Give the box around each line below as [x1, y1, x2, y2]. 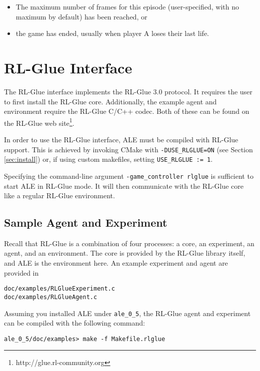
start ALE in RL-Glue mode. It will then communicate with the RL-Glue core [4, 180, 244, 191]
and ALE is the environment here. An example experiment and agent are [4, 258, 228, 268]
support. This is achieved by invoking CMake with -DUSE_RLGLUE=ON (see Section [4, 144, 253, 154]
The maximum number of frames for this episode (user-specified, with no [15, 1, 239, 11]
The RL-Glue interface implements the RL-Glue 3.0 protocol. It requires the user [4, 86, 252, 96]
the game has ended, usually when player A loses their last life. [15, 28, 209, 38]
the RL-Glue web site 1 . [4, 116, 74, 128]
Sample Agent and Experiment [4, 215, 167, 230]
